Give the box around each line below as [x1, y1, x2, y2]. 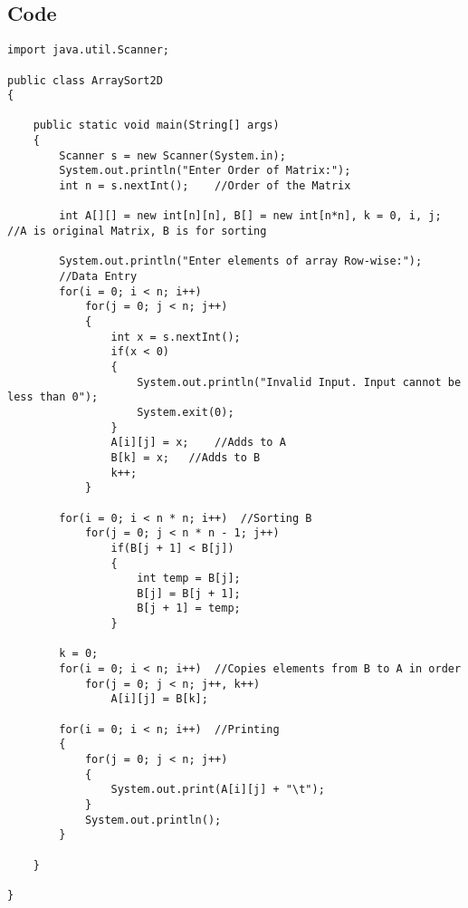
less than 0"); [7, 391, 99, 404]
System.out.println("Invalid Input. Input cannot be [137, 375, 462, 389]
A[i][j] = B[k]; [110, 692, 208, 706]
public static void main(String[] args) [33, 119, 280, 132]
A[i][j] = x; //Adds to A [110, 436, 286, 449]
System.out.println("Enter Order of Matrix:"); [59, 164, 351, 178]
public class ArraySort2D [7, 73, 163, 87]
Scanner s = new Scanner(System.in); [59, 149, 286, 162]
